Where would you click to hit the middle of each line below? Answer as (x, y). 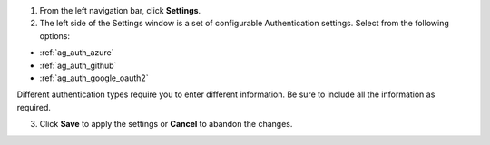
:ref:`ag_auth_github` (78, 65)
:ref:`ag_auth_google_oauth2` (94, 78)
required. (34, 107)
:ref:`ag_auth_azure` (77, 53)
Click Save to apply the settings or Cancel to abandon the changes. (166, 124)
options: (55, 35)
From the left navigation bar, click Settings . (120, 10)
